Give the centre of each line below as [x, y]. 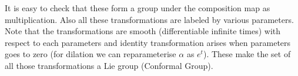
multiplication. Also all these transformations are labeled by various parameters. [149, 19]
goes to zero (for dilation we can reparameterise [91, 54]
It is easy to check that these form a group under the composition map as [138, 8]
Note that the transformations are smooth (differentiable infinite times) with [143, 31]
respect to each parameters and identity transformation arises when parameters [148, 42]
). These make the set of [247, 54]
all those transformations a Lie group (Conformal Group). [109, 65]
